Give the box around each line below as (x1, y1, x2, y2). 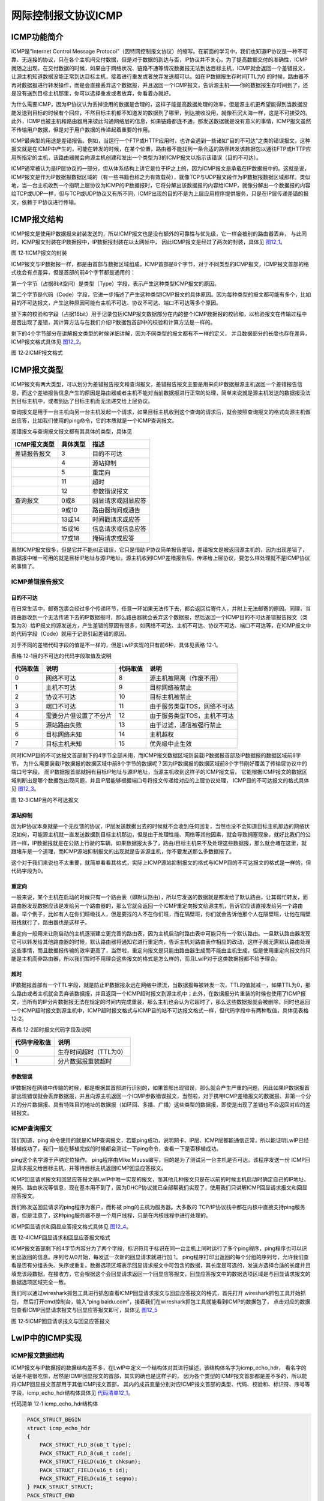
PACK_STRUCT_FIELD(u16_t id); (39, 1467, 128, 1473)
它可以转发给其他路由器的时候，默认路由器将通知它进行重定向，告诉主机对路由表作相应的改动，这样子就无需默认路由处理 (11, 938, 311, 946)
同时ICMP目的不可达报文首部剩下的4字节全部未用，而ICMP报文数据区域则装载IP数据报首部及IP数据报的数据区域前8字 (11, 751, 301, 759)
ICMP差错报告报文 (11, 578, 64, 586)
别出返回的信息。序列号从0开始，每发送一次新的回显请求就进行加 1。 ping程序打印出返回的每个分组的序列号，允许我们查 (11, 1253, 309, 1260)
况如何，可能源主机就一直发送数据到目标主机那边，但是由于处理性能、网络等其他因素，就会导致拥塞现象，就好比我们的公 (11, 831, 311, 838)
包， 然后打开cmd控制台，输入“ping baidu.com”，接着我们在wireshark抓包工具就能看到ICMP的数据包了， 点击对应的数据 (11, 1297, 311, 1305)
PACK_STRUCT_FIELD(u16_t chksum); (39, 1458, 141, 1465)
